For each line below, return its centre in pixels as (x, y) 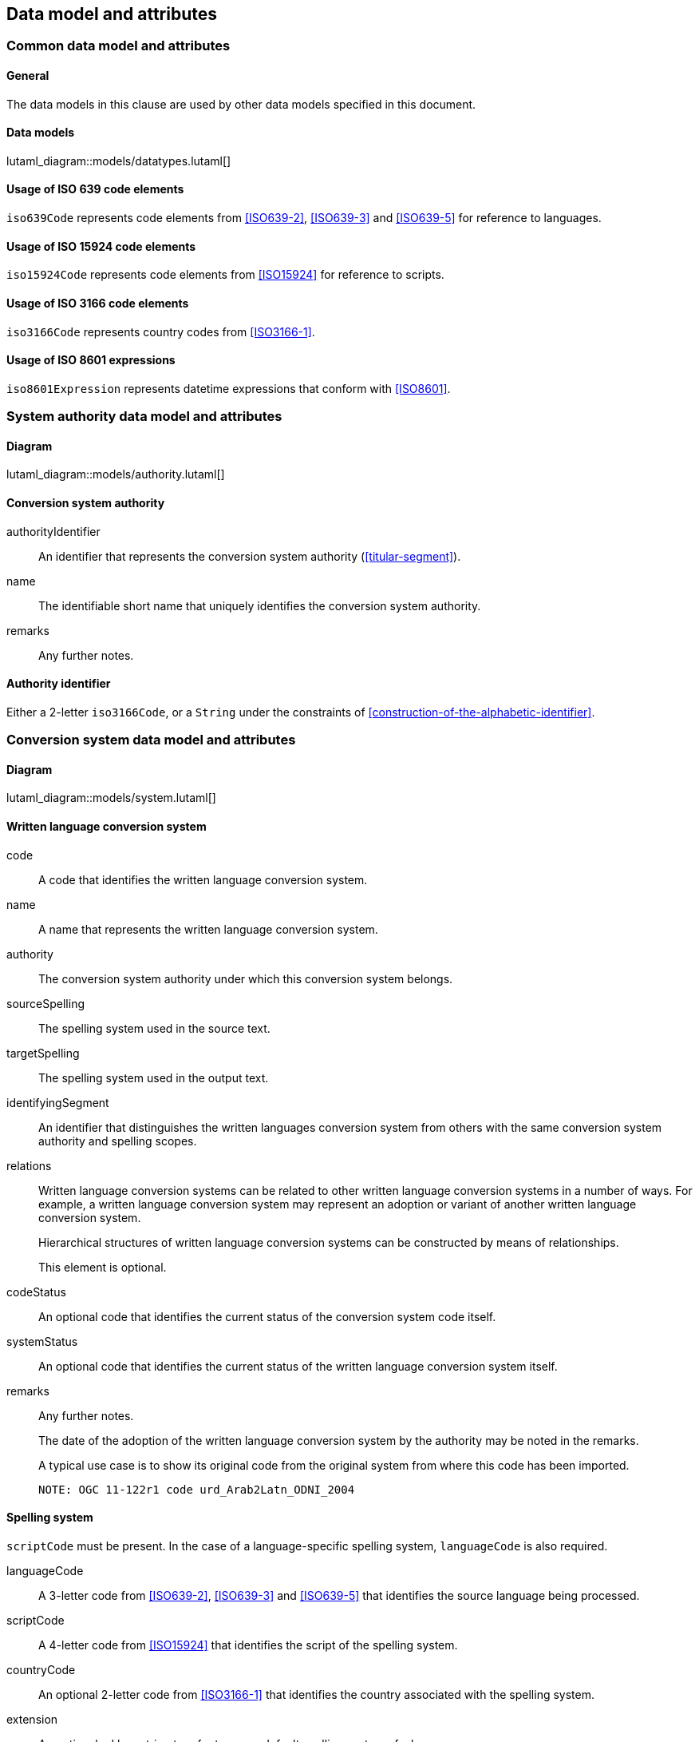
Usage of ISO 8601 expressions (91, 360)
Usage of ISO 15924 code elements (101, 246)
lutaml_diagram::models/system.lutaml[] (111, 798)
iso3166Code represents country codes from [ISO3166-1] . (161, 331)
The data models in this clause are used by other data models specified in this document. (241, 104)
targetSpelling (43, 1053)
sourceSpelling (46, 1003)
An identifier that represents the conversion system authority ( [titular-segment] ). (250, 556)
